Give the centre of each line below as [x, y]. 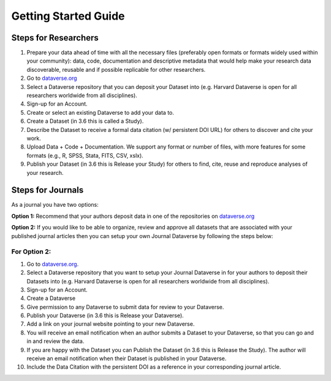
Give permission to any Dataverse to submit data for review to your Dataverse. [125, 307]
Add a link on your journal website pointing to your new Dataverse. [111, 324]
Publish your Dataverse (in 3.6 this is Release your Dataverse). [105, 315]
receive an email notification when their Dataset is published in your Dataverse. [127, 358]
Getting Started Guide [68, 16]
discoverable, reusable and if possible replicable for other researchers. [116, 69]
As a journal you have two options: [55, 205]
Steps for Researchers [55, 38]
